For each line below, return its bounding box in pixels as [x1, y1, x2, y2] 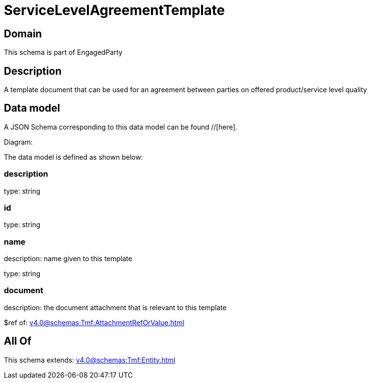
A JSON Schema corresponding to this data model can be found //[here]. [4, 122, 237, 131]
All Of [4, 335, 32, 348]
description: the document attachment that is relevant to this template [4, 303, 227, 312]
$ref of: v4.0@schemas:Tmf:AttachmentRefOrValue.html [4, 318, 185, 327]
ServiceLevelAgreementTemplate [4, 2, 225, 18]
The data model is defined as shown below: [4, 152, 143, 161]
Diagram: [4, 137, 33, 146]
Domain [4, 27, 42, 40]
